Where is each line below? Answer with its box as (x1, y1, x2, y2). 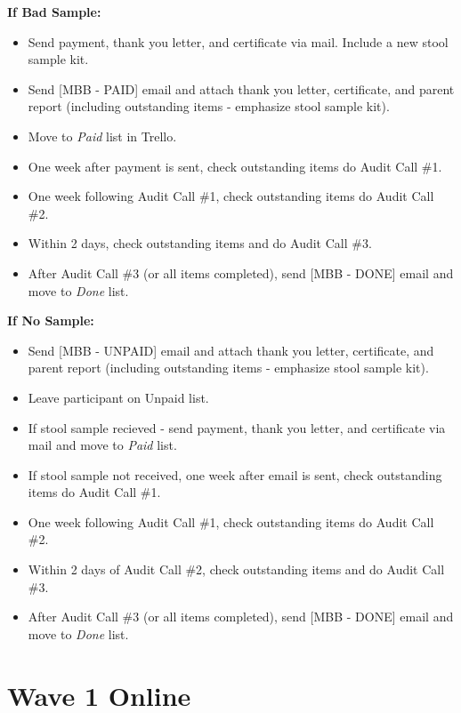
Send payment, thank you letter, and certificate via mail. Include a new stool (28, 32, 449, 51)
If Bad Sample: (7, 3, 101, 20)
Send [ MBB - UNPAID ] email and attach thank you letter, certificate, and (28, 340, 434, 359)
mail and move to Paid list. (28, 436, 177, 454)
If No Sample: (7, 311, 94, 330)
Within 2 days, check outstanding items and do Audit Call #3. (28, 234, 372, 252)
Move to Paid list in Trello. (28, 126, 177, 145)
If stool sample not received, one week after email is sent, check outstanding (28, 465, 442, 484)
